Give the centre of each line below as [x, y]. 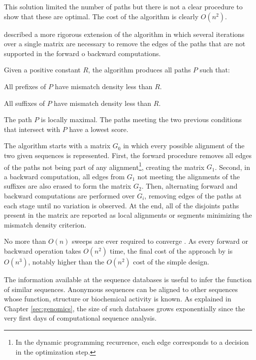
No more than [25, 241]
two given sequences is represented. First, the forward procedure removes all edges [128, 155]
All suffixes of [24, 103]
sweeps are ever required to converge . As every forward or [160, 241]
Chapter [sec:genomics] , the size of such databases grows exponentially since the [125, 308]
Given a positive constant [42, 70]
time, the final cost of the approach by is [171, 250]
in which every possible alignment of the [184, 146]
